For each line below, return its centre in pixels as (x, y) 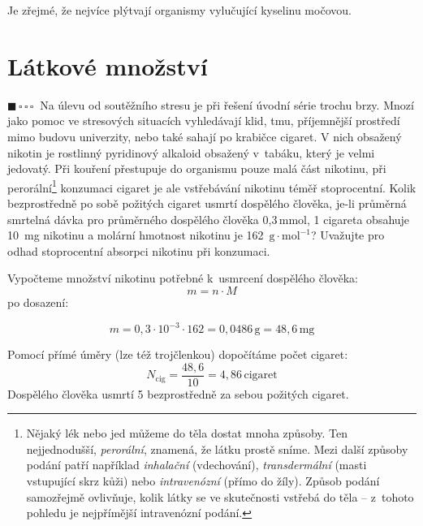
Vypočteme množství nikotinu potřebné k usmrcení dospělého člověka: (183, 278)
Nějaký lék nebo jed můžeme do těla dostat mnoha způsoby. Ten (187, 433)
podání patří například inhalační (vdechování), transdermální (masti (196, 465)
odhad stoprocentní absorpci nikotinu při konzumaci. (139, 250)
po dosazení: (38, 302)
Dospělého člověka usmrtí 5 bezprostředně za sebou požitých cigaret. (178, 393)
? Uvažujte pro (347, 235)
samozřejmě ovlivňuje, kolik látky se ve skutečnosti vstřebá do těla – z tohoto (220, 496)
